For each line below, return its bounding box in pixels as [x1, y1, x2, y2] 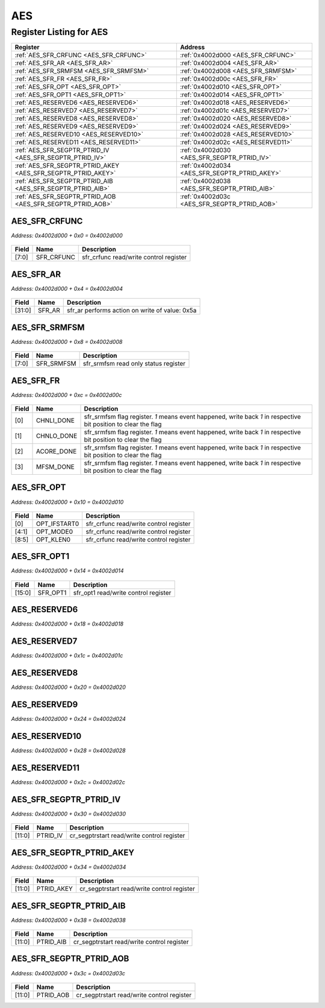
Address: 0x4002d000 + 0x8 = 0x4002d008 [11, 338, 123, 345]
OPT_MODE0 [36, 527, 73, 536]
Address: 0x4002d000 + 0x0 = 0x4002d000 [11, 232, 123, 239]
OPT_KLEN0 [36, 535, 71, 544]
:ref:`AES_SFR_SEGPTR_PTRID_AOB [14, 192, 116, 201]
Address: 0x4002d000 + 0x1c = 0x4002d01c [11, 652, 123, 659]
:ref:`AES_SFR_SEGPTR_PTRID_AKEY [14, 162, 120, 170]
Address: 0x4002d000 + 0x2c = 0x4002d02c [11, 778, 126, 785]
